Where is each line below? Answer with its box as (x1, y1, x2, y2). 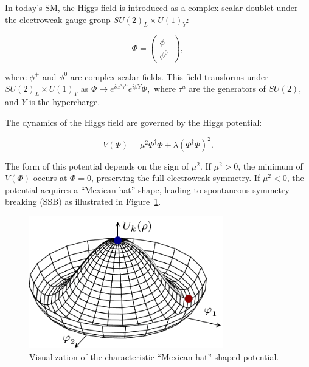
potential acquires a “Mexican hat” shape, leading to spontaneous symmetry (5, 183, 290, 196)
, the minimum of (238, 159, 303, 172)
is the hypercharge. (29, 95, 100, 108)
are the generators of (189, 82, 266, 95)
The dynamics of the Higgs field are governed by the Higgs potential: (5, 115, 262, 128)
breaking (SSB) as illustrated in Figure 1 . (5, 195, 161, 208)
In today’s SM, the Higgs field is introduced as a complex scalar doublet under (5, 1, 298, 13)
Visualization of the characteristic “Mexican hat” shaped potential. (29, 351, 279, 363)
